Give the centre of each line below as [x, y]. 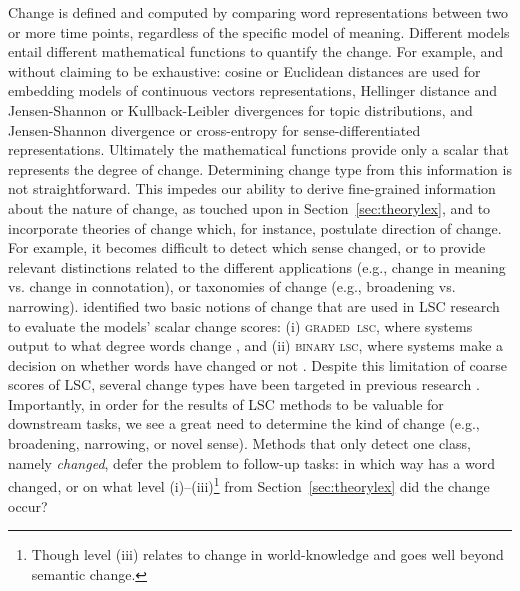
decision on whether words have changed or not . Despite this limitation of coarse [257, 364]
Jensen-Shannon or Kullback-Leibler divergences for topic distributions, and [240, 109]
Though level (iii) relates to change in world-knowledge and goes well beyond [267, 554]
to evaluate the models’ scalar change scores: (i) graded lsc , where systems [240, 325]
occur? [28, 505]
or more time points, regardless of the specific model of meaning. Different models [259, 31]
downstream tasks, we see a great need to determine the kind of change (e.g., [244, 423]
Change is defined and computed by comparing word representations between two [258, 12]
